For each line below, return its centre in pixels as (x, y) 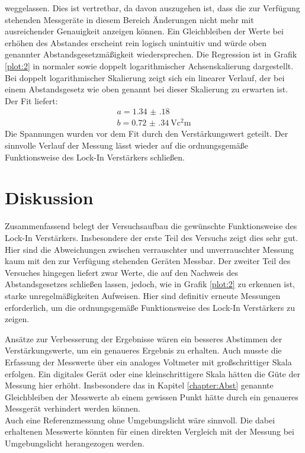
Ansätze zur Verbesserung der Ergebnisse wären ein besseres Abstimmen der (144, 338)
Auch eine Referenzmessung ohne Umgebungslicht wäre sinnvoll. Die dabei (140, 420)
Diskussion (49, 197)
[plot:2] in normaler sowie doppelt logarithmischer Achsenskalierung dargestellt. (149, 65)
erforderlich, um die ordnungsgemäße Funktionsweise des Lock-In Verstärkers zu (150, 307)
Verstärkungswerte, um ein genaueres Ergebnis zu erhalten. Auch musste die (143, 350)
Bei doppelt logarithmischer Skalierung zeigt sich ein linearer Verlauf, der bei (145, 77)
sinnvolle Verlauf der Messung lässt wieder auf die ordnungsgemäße (126, 145)
